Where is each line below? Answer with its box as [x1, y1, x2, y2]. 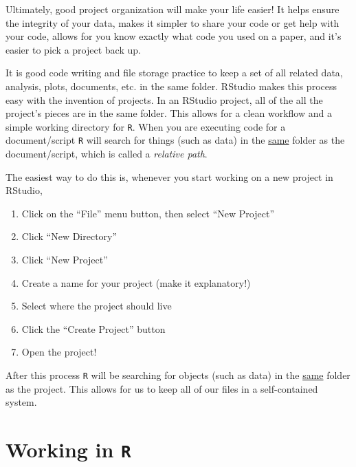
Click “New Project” [21, 252, 108, 267]
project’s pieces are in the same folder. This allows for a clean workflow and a [5, 106, 332, 120]
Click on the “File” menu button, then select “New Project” [21, 206, 274, 220]
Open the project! [21, 345, 97, 359]
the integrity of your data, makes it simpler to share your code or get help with [5, 15, 340, 30]
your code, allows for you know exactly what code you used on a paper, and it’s [5, 29, 342, 43]
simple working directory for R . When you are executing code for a [5, 119, 286, 133]
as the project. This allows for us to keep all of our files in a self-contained [5, 381, 318, 395]
